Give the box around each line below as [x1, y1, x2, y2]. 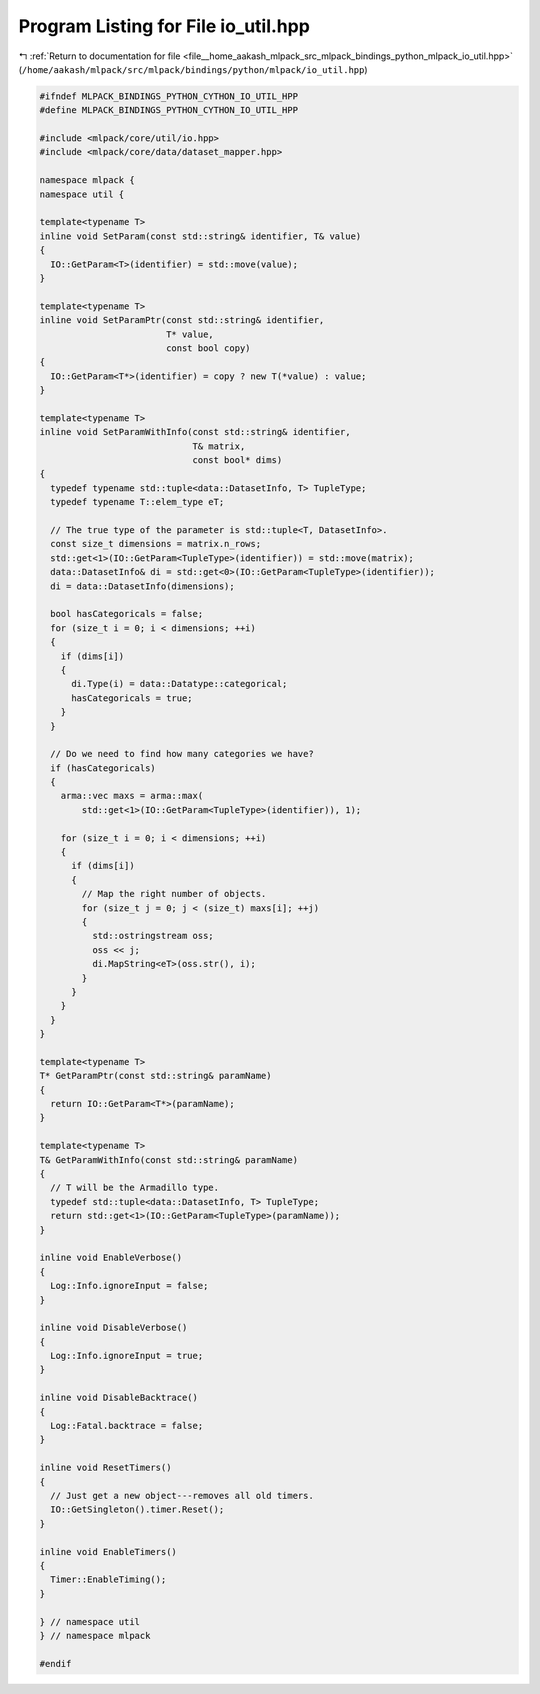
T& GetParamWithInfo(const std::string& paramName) [39, 1154, 299, 1165]
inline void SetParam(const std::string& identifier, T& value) [39, 230, 362, 242]
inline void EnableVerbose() [39, 1252, 183, 1264]
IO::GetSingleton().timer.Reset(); [50, 1504, 225, 1515]
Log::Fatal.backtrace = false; [50, 1420, 204, 1432]
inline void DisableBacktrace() [39, 1392, 199, 1404]
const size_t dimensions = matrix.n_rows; [50, 538, 262, 550]
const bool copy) [165, 342, 251, 354]
